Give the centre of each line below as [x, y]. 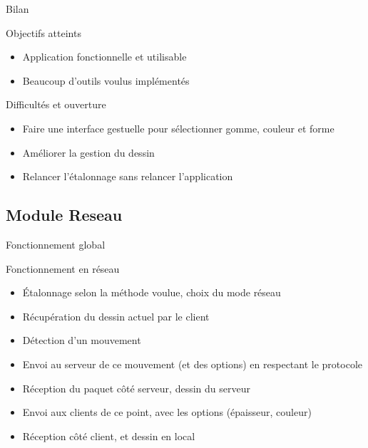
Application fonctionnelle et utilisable [104, 57]
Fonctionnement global [56, 244]
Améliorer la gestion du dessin [88, 152]
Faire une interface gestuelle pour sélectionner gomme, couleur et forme [178, 128]
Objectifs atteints [44, 32]
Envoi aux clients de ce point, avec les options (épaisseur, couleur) [167, 412]
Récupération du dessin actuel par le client [116, 316]
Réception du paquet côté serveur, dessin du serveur [136, 388]
